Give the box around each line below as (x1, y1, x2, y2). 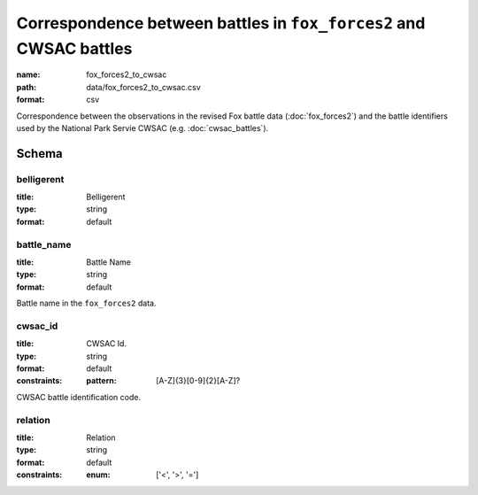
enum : (86, 469, 111, 480)
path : (16, 81, 37, 92)
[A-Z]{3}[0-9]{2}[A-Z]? (156, 375, 241, 386)
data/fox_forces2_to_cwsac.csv (86, 81, 201, 92)
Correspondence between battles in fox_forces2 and (16, 13, 426, 33)
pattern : (86, 375, 117, 386)
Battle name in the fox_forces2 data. (16, 298, 157, 309)
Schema (16, 146, 64, 161)
